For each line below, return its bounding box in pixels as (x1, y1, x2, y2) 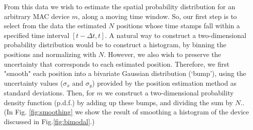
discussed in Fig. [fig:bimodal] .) (4, 116, 95, 126)
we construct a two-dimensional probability (105, 88, 234, 98)
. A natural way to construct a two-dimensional (105, 30, 247, 40)
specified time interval (4, 30, 70, 40)
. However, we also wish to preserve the (104, 49, 221, 59)
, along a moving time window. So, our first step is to (78, 11, 237, 21)
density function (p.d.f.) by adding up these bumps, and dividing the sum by (4, 97, 233, 107)
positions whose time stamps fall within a (116, 20, 240, 31)
